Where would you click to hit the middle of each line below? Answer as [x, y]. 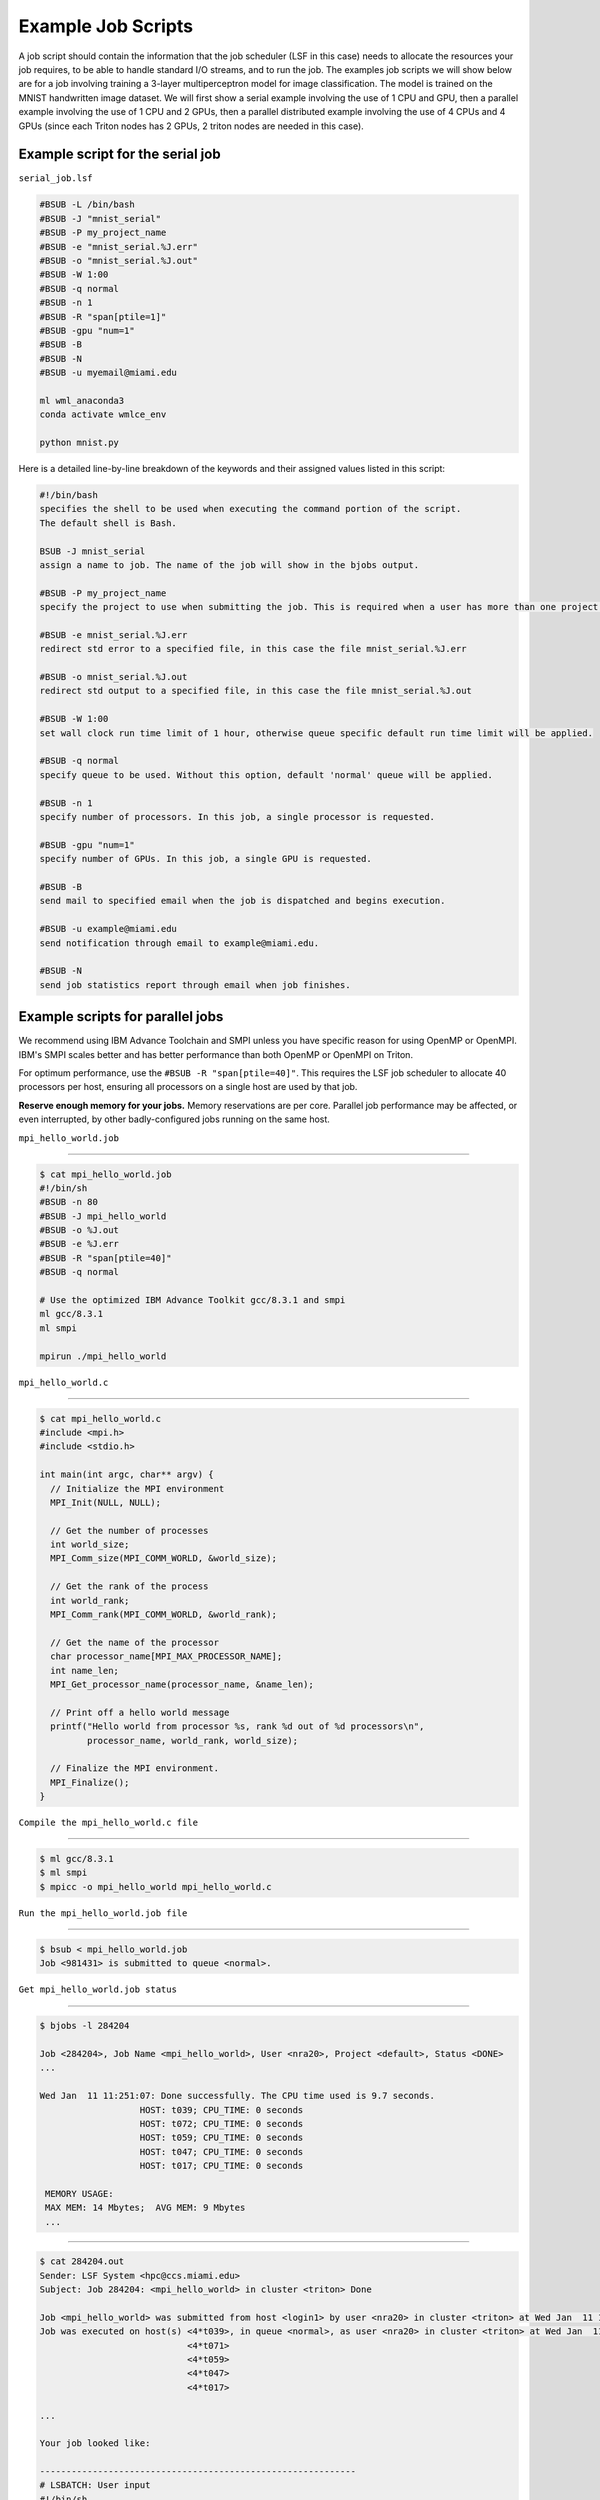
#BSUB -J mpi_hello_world [103, 1216]
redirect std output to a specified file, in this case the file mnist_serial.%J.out [255, 691]
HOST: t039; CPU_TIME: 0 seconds [221, 2109]
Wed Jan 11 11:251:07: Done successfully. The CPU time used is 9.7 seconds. [237, 2096]
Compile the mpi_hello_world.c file [108, 1823]
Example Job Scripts [106, 26]
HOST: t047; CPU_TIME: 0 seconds [221, 2151]
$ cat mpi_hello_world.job [105, 1174]
